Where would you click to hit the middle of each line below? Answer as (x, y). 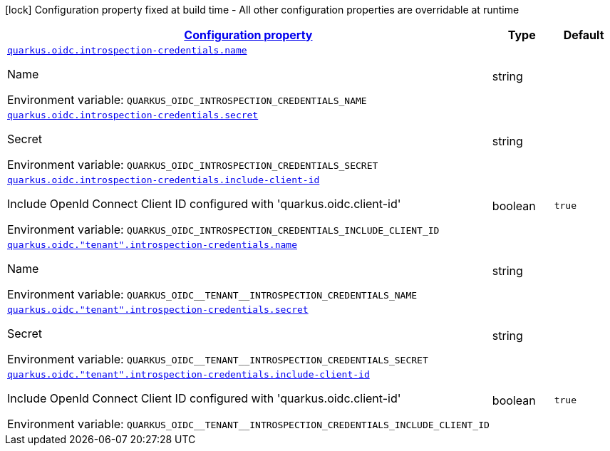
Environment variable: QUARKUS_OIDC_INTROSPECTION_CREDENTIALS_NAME (187, 100)
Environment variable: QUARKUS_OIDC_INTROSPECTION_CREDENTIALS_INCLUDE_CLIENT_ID (223, 229)
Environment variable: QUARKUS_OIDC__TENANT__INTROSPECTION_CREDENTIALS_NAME (212, 294)
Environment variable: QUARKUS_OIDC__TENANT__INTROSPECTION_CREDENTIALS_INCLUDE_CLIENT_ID (248, 424)
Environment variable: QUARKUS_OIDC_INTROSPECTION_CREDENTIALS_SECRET (193, 165)
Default (584, 35)
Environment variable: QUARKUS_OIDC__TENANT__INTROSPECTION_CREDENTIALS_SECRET (218, 359)
